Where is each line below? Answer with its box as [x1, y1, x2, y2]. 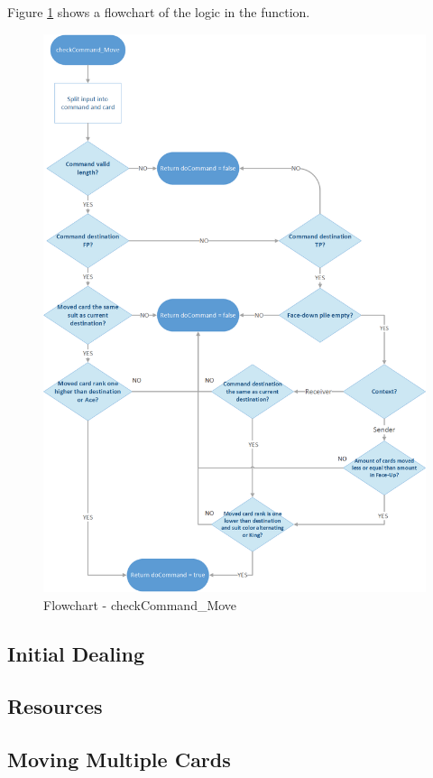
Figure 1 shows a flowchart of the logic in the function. [7, 3, 310, 21]
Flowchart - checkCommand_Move [43, 595, 237, 614]
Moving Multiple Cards [7, 746, 231, 773]
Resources [7, 692, 103, 720]
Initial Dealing [7, 639, 145, 667]
